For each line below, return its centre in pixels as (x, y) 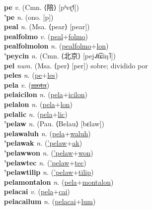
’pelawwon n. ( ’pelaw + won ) (49, 152)
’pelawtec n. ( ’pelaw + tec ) (45, 162)
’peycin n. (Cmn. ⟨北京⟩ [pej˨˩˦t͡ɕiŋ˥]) (60, 55)
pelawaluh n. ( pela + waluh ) (47, 133)
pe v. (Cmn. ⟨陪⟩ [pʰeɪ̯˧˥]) (41, 7)
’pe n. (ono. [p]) (29, 17)
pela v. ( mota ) (27, 84)
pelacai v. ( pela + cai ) (37, 191)
